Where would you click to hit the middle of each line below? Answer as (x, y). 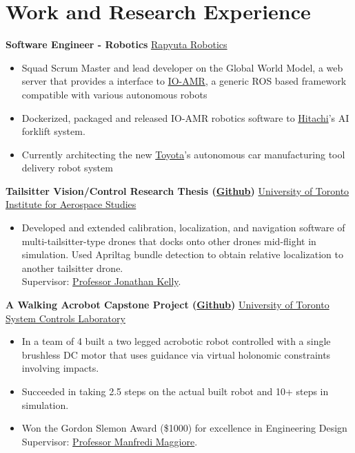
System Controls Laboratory (65, 318)
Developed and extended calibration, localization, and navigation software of (183, 228)
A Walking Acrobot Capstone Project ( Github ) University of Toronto (168, 305)
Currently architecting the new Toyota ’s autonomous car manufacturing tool (183, 154)
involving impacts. (60, 368)
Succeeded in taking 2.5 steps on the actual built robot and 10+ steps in (175, 391)
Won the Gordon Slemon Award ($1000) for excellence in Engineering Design (184, 428)
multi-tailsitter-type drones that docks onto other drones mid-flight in (169, 241)
